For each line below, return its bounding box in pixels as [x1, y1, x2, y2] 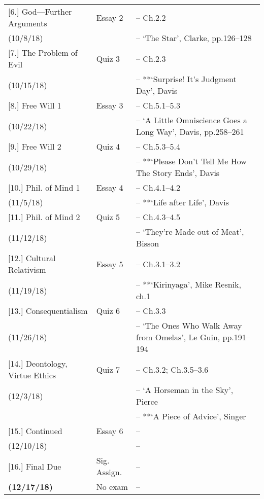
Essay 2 [96, 11, 123, 23]
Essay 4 [96, 182, 123, 193]
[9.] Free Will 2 [8, 140, 61, 152]
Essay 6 [96, 425, 123, 437]
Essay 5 [96, 258, 123, 270]
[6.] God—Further [8, 6, 72, 17]
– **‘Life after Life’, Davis [136, 196, 229, 208]
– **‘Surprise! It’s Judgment [136, 73, 237, 85]
